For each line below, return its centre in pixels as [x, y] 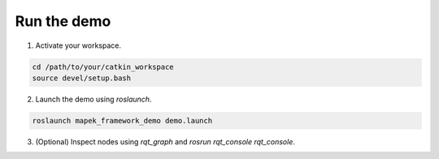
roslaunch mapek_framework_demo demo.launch [122, 120]
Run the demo [63, 21]
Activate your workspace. [78, 45]
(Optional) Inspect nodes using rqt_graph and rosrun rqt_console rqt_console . [165, 141]
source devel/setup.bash [82, 78]
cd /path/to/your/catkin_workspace [103, 67]
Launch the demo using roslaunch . [93, 99]
